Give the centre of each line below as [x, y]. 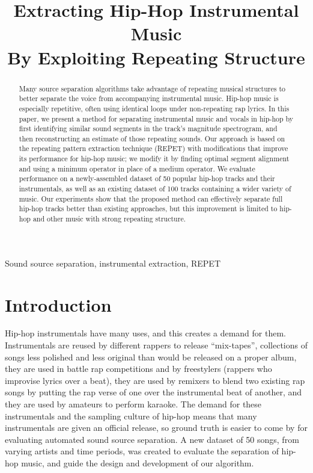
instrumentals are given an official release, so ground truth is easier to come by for [156, 428]
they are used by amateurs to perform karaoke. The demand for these [133, 404]
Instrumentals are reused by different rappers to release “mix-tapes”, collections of [156, 345]
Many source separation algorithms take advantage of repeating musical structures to [152, 88]
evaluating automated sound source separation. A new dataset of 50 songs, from [152, 439]
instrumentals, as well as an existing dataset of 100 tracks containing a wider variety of [155, 189]
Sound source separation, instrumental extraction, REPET [113, 263]
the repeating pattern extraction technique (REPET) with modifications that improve [153, 148]
